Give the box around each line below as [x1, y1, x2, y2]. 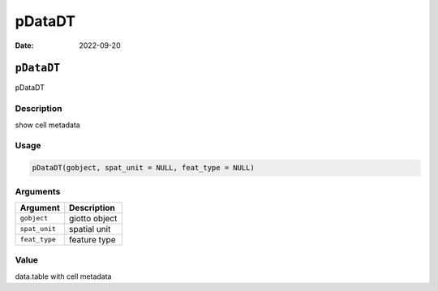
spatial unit [69, 223, 111, 234]
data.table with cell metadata [15, 272, 112, 281]
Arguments [15, 186, 61, 197]
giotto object [69, 212, 118, 224]
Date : [15, 41, 34, 50]
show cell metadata [15, 120, 80, 130]
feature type [69, 233, 117, 245]
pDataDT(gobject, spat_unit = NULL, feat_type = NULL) [32, 163, 255, 173]
